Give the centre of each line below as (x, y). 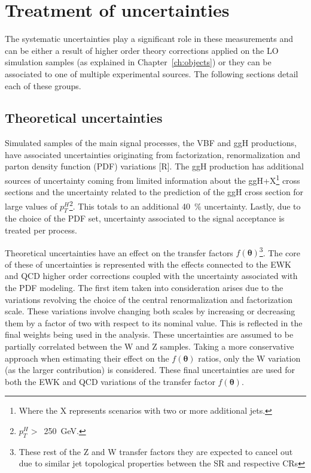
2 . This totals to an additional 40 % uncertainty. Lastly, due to (185, 205)
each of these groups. (43, 85)
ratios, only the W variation (249, 358)
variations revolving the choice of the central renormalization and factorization (149, 299)
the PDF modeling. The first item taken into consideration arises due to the (144, 287)
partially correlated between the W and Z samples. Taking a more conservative (150, 346)
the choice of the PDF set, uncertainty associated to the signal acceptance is (145, 218)
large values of (31, 206)
